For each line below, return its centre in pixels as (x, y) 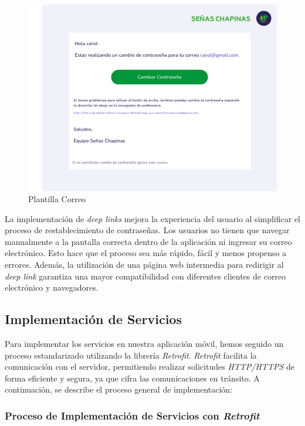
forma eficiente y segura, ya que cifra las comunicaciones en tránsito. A (132, 378)
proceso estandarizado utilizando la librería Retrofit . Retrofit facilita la (131, 355)
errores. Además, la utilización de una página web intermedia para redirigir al (144, 265)
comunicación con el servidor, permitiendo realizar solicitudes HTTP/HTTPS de (150, 367)
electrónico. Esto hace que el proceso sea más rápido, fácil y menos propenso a (146, 253)
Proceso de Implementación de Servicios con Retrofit (132, 415)
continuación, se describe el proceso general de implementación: (119, 389)
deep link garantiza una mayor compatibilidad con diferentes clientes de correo (145, 276)
